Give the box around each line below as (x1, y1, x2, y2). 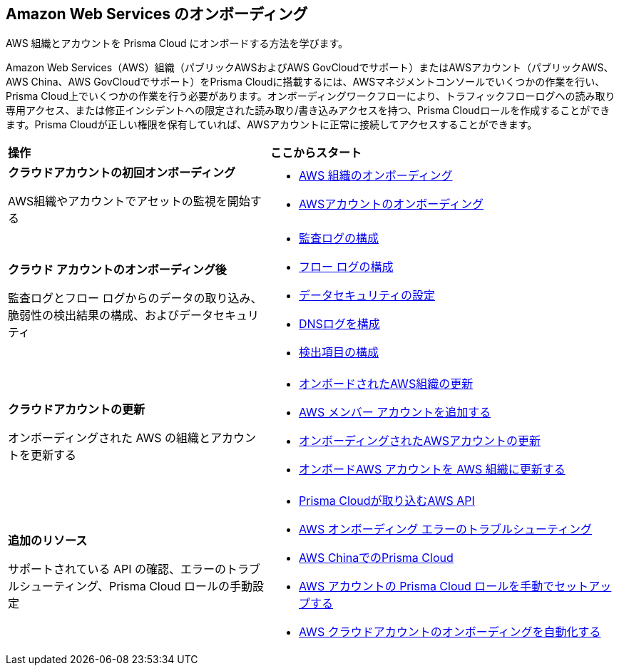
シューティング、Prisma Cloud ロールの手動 (19, 579, 253, 594)
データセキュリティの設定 (298, 288, 436, 303)
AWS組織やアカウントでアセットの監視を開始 (8, 194, 250, 209)
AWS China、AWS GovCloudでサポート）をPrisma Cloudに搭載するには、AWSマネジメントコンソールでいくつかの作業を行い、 (6, 76, 605, 88)
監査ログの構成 (298, 231, 379, 246)
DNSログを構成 (298, 317, 380, 332)
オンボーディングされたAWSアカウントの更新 (298, 434, 541, 449)
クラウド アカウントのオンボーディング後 (8, 262, 227, 277)
